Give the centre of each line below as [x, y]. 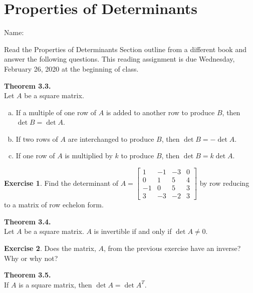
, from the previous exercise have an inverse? [172, 248]
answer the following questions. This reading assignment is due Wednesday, [119, 59]
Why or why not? [31, 258]
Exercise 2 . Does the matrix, [50, 248]
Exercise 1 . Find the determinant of [61, 183]
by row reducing [224, 183]
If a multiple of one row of [56, 112]
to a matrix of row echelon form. [54, 205]
